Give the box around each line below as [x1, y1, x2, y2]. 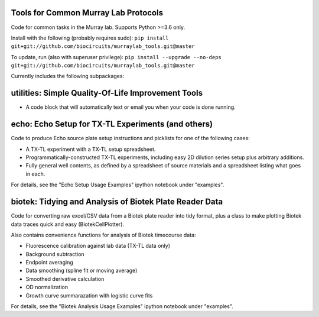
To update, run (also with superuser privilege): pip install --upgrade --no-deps [11, 53, 222, 60]
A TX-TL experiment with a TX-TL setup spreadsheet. [25, 145, 156, 153]
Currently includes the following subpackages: [11, 73, 124, 80]
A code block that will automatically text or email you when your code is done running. [25, 103, 236, 111]
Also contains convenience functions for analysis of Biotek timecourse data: [11, 231, 196, 238]
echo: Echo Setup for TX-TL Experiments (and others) [11, 119, 213, 130]
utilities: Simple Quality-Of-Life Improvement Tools [11, 88, 203, 98]
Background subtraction [25, 250, 85, 257]
